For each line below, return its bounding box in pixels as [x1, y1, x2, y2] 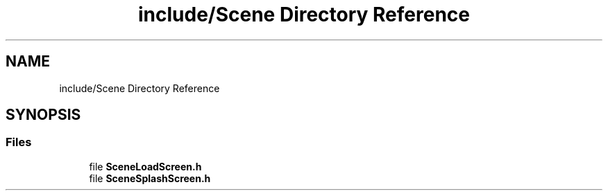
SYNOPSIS [6, 106, 81, 124]
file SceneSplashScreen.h [89, 172, 211, 184]
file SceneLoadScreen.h [89, 160, 202, 172]
